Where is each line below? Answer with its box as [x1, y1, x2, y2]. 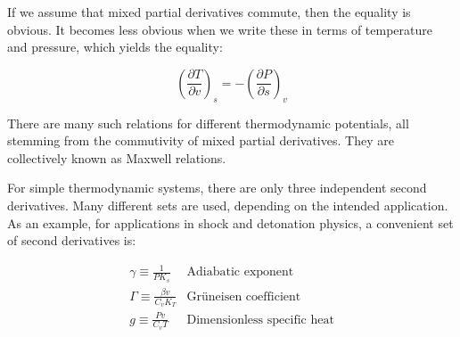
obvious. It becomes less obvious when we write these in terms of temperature [7, 20, 433, 38]
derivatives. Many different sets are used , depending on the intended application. [7, 195, 448, 214]
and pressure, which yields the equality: [7, 37, 223, 56]
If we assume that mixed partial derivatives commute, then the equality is [7, 3, 411, 21]
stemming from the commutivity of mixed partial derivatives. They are [7, 131, 394, 150]
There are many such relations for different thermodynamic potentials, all [7, 113, 409, 132]
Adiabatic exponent [186, 266, 294, 279]
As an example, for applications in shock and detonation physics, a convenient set [7, 213, 454, 232]
